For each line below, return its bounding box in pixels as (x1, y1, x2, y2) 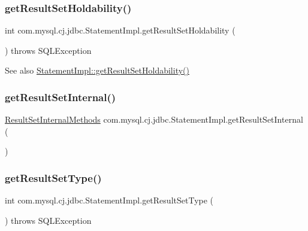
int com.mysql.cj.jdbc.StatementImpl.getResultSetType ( (5, 194, 214, 206)
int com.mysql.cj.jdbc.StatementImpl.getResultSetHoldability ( (5, 24, 235, 37)
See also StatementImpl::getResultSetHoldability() (5, 64, 189, 77)
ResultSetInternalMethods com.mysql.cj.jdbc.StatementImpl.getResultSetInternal (5, 113, 303, 126)
